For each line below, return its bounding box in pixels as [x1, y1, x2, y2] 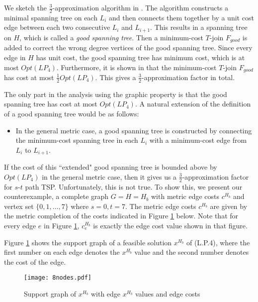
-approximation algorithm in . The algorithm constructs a [52, 2, 229, 12]
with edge [90, 289, 121, 299]
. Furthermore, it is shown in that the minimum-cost [56, 62, 217, 72]
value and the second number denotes [134, 247, 249, 257]
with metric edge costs [151, 191, 220, 201]
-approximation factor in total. [141, 72, 235, 82]
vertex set [4, 201, 34, 211]
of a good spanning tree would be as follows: [4, 108, 139, 118]
